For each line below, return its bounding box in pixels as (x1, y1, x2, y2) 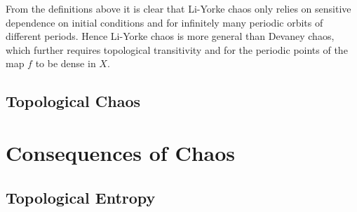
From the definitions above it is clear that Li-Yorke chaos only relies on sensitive (6, 1, 351, 15)
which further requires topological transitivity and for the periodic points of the (6, 42, 348, 57)
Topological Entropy (6, 186, 156, 208)
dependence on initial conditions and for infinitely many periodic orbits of (6, 15, 323, 29)
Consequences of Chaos (6, 138, 236, 167)
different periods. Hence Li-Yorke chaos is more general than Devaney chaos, (6, 29, 335, 43)
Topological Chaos (6, 90, 141, 112)
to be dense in (35, 56, 96, 71)
